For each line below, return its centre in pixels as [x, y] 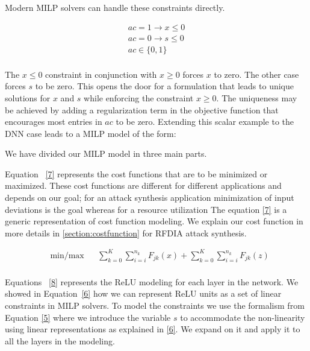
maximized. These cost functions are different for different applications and [143, 185]
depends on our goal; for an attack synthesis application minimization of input [150, 198]
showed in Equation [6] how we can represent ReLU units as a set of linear [143, 293]
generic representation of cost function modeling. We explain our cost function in [154, 221]
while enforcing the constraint [139, 97]
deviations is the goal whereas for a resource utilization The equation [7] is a [146, 209]
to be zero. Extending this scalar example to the [205, 122]
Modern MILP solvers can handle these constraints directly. [115, 7]
